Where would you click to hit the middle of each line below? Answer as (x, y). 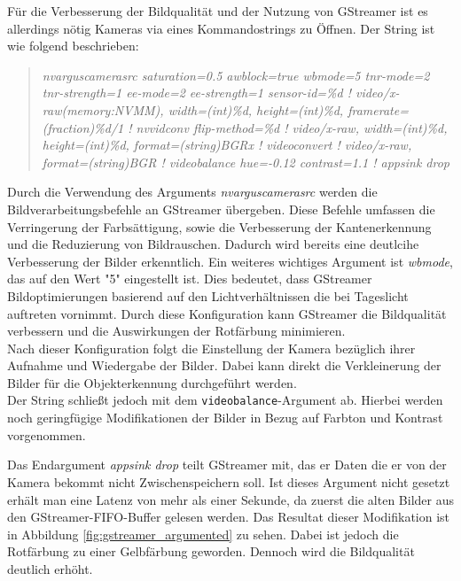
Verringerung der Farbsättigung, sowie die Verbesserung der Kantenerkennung (219, 226)
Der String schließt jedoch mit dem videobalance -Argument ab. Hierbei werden (225, 400)
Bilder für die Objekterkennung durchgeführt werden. (152, 382)
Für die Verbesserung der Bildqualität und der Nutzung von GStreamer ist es (218, 11)
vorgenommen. (47, 434)
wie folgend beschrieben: (73, 46)
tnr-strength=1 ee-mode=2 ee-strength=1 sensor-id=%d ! (196, 93)
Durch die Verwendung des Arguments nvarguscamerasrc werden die (192, 192)
